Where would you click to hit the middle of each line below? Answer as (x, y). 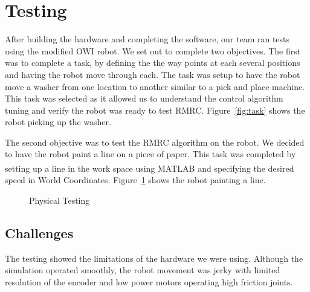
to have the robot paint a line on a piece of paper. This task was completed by (150, 154)
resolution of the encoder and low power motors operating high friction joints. (149, 281)
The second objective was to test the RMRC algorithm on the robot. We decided (155, 142)
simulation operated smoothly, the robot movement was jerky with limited (143, 270)
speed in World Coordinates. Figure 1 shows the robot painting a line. (135, 180)
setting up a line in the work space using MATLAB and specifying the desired (150, 168)
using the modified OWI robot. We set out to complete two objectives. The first (153, 50)
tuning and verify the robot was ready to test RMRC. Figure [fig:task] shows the (155, 110)
